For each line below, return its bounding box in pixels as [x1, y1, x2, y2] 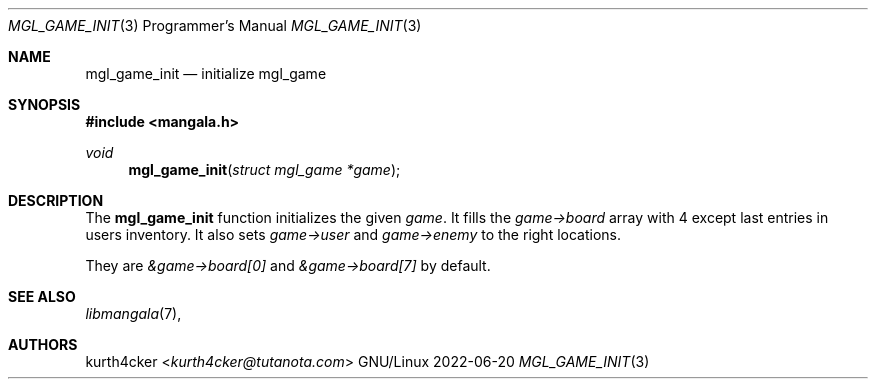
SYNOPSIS [8, 96, 81, 113]
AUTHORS [8, 336, 78, 353]
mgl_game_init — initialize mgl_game [85, 65, 327, 82]
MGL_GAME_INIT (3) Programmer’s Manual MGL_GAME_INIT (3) [8, 17, 422, 34]
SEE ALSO [8, 288, 76, 305]
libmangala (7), [85, 305, 182, 322]
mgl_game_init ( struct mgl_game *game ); [128, 161, 401, 178]
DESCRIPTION [8, 192, 104, 209]
